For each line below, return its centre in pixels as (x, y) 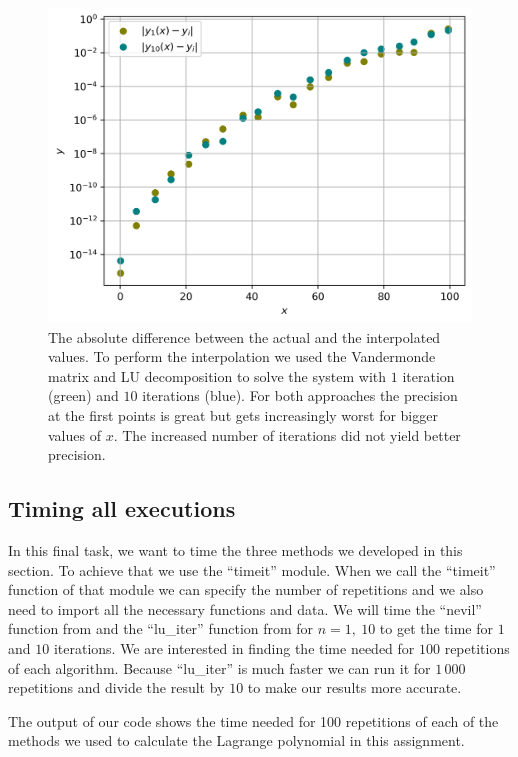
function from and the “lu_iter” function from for (161, 628)
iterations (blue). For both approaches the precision (300, 395)
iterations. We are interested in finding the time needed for (234, 648)
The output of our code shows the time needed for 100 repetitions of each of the (253, 720)
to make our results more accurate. (354, 687)
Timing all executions (122, 508)
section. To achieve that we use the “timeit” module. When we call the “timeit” (252, 569)
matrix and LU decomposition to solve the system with (217, 375)
